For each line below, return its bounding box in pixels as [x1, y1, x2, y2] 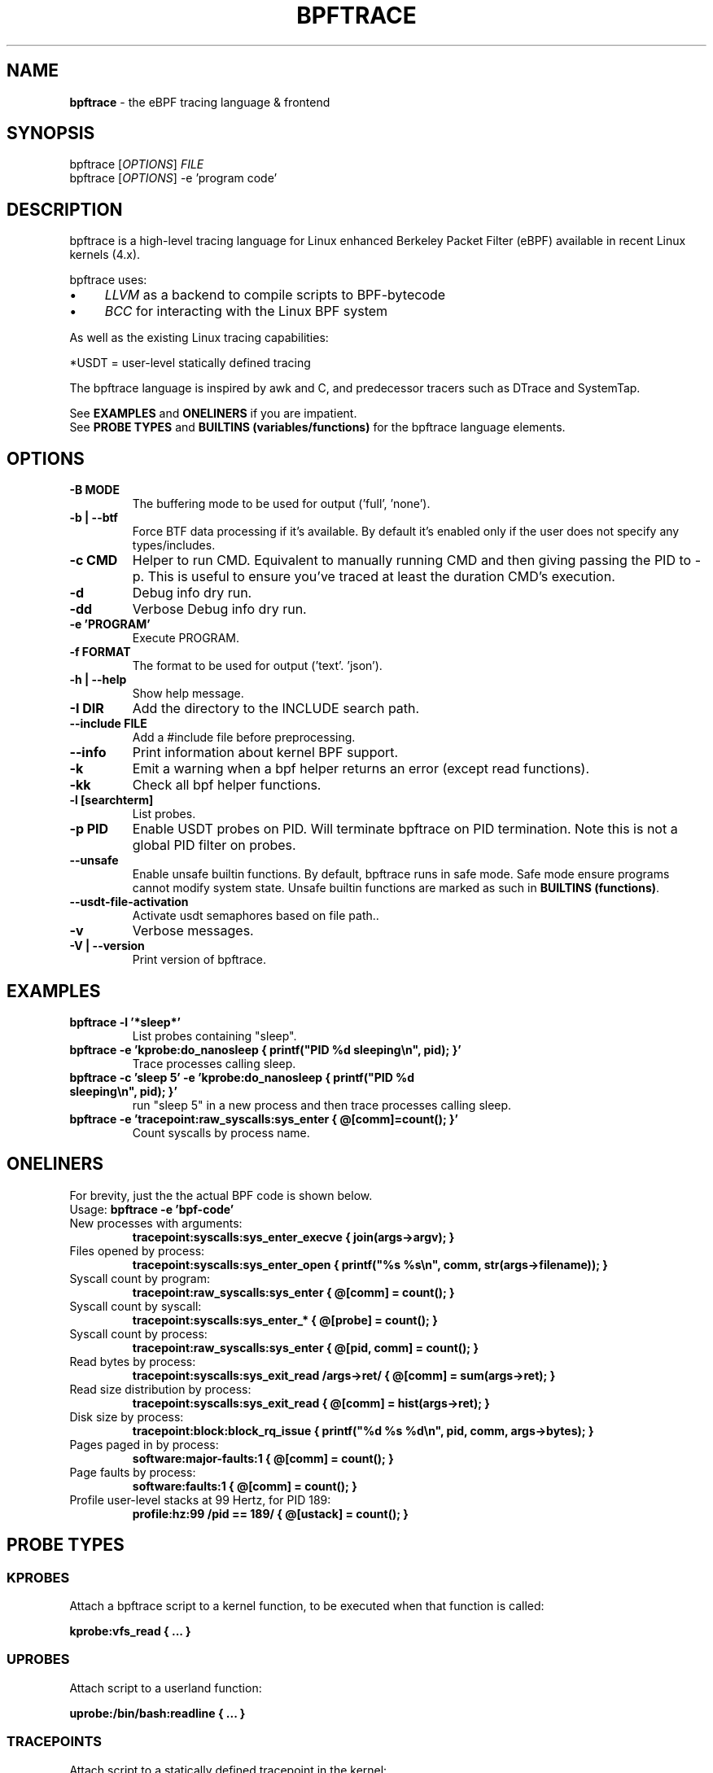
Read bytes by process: [69, 1354, 196, 1368]
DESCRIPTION [7, 199, 123, 220]
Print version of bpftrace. [132, 952, 267, 967]
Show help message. [132, 686, 244, 701]
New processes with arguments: [69, 1215, 243, 1230]
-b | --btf [69, 510, 118, 525]
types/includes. [132, 538, 216, 553]
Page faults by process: [69, 1464, 196, 1479]
